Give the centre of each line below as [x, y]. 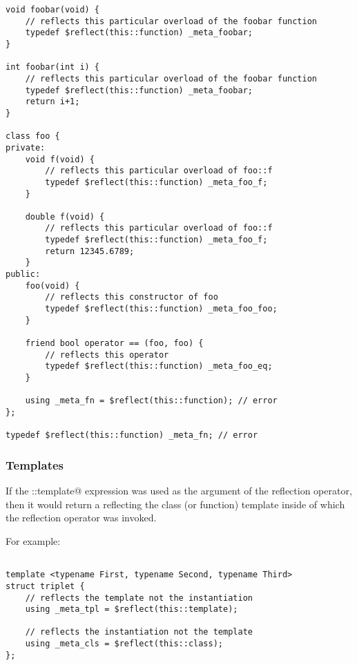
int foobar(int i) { [53, 67]
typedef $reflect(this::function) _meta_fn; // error [132, 435]
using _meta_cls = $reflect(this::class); [124, 644]
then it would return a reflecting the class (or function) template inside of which [175, 504]
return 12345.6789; [90, 251]
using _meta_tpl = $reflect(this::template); [132, 609]
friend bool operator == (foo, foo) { [114, 344]
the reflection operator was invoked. [81, 518]
